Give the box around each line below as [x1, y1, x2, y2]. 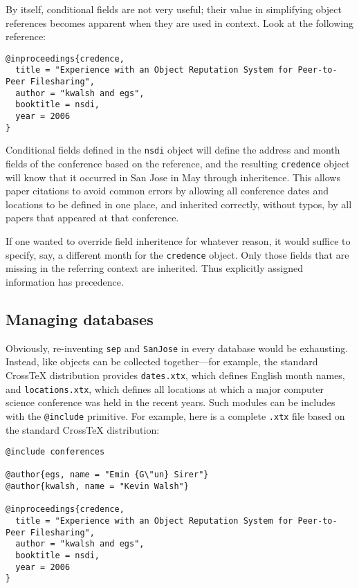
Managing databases [6, 308, 154, 329]
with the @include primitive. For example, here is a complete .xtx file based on [6, 408, 345, 423]
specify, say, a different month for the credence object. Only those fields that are [6, 247, 349, 261]
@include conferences [6, 447, 105, 457]
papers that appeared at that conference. [6, 210, 179, 225]
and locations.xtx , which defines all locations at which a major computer [6, 381, 324, 396]
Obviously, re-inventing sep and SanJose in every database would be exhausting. [6, 340, 349, 355]
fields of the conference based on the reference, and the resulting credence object [6, 156, 350, 171]
